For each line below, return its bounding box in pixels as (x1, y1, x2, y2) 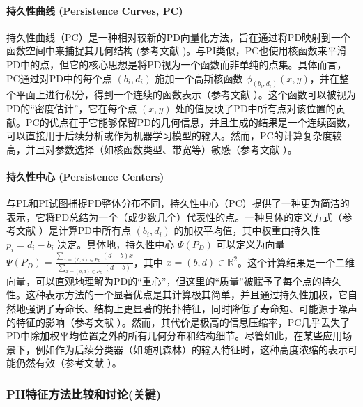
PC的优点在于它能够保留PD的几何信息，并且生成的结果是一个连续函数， (25, 114, 356, 129)
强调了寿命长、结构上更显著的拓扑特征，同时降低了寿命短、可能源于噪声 (25, 301, 357, 315)
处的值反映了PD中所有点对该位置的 (175, 101, 336, 116)
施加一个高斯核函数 (155, 70, 243, 85)
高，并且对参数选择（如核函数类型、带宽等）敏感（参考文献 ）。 (6, 141, 298, 156)
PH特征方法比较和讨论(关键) (6, 385, 162, 402)
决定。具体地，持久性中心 (57, 236, 175, 251)
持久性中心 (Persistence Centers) (6, 169, 164, 183)
